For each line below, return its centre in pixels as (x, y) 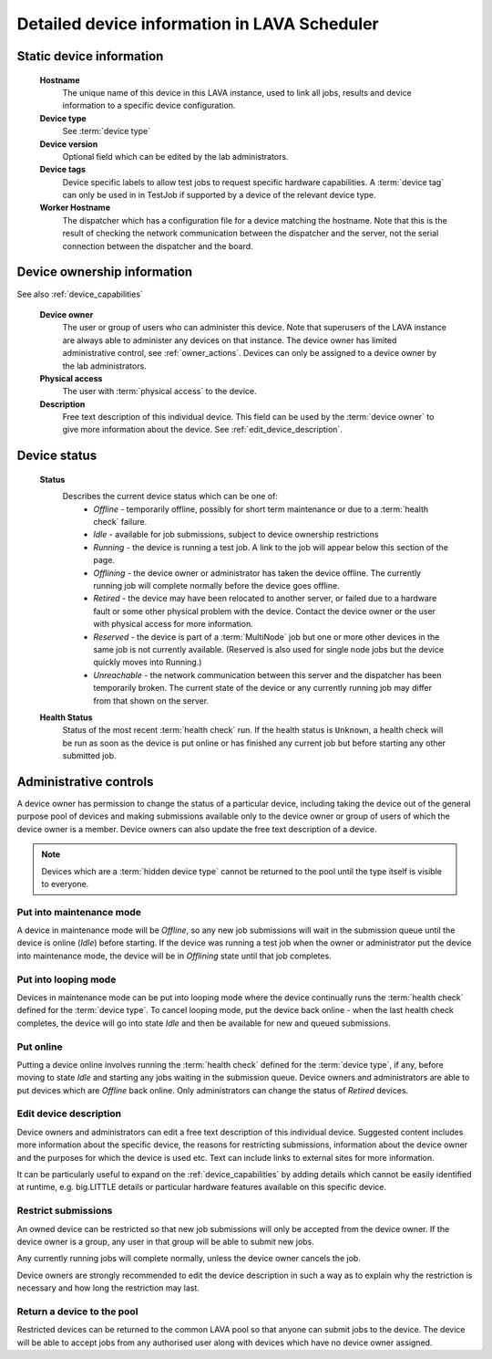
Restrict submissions (65, 1211)
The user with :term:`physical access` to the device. (159, 392)
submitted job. (89, 756)
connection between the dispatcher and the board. (158, 246)
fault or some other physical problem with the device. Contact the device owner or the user (265, 611)
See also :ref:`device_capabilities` (80, 294)
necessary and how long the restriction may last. (108, 1288)
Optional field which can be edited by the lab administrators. (175, 156)
